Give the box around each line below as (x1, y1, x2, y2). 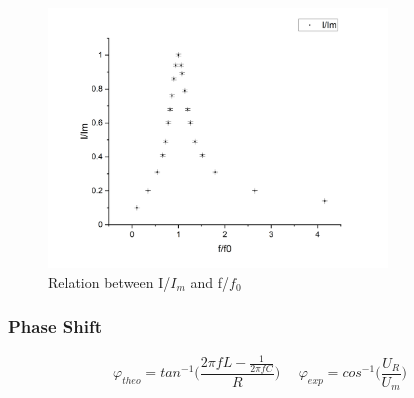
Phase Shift (8, 314, 102, 339)
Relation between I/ (48, 271, 171, 292)
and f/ (190, 271, 230, 292)
